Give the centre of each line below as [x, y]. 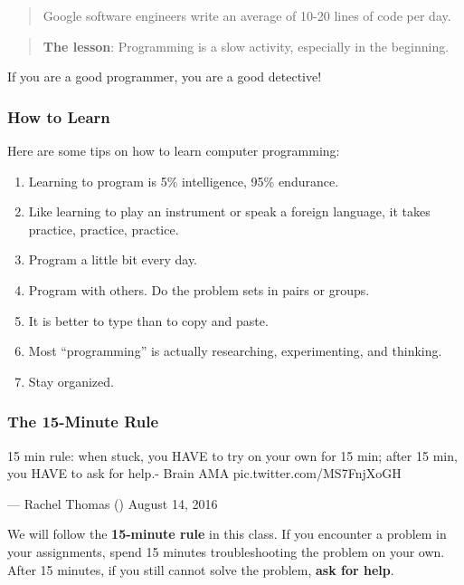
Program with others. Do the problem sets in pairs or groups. [199, 289]
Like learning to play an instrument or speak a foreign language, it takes [229, 211]
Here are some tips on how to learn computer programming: [174, 150]
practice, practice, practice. [104, 229]
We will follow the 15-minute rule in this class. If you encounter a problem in [227, 534]
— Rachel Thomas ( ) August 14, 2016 [113, 503]
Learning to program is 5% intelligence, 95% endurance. [184, 181]
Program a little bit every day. [113, 259]
